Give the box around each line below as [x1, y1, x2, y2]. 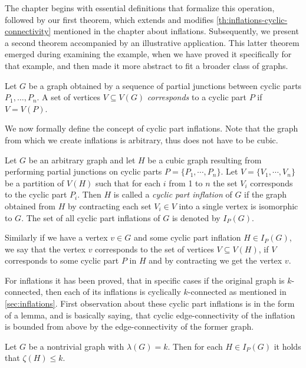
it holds [274, 340, 301, 352]
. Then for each [167, 340, 223, 352]
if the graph [244, 188, 287, 201]
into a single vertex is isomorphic [179, 199, 298, 212]
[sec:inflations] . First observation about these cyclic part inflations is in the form [5, 297, 295, 310]
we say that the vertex [5, 242, 85, 255]
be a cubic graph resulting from [147, 153, 262, 166]
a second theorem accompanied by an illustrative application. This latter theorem [5, 36, 300, 48]
